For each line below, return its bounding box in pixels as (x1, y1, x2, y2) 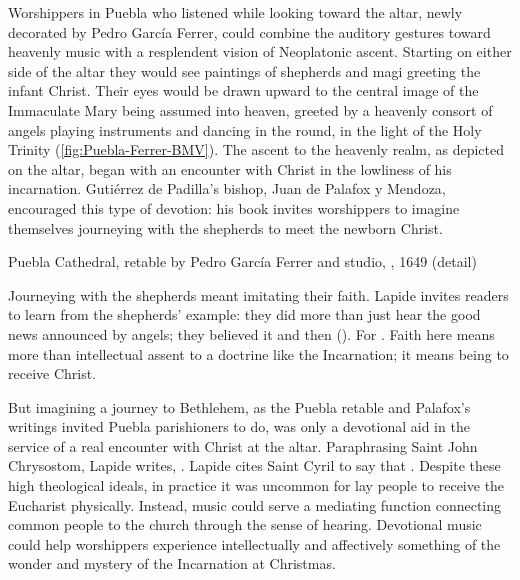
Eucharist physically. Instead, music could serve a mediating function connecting (8, 494, 502, 515)
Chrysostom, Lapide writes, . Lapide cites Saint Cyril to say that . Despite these (8, 455, 501, 476)
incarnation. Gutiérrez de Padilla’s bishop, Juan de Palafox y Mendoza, (8, 178, 446, 199)
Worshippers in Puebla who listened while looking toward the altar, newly (8, 2, 463, 22)
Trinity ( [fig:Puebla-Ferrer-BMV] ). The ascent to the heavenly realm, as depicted (8, 139, 505, 160)
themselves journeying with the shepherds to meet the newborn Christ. (8, 217, 443, 238)
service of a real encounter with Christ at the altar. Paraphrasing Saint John (8, 435, 478, 456)
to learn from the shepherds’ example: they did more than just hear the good (8, 304, 481, 325)
